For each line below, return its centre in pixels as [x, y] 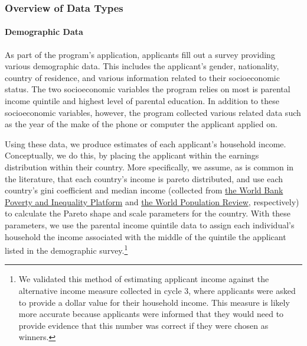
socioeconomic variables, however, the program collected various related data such [153, 112]
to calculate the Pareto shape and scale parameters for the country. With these [148, 213]
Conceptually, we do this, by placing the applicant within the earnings [132, 155]
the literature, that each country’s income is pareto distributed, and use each [144, 178]
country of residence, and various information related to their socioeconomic [142, 77]
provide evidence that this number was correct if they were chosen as [143, 325]
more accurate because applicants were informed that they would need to [151, 314]
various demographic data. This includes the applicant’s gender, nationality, [142, 66]
